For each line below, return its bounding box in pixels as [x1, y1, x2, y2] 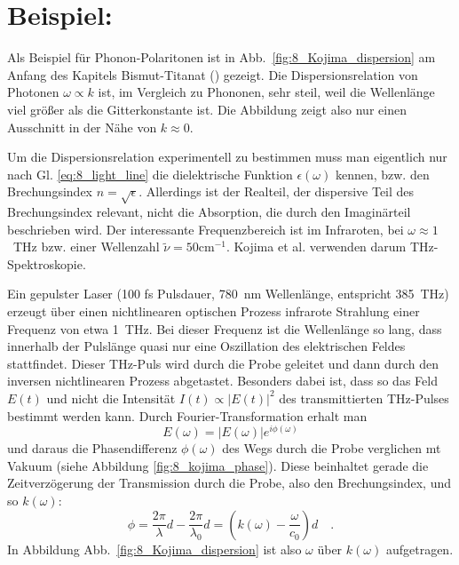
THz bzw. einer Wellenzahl [12, 237, 160, 256]
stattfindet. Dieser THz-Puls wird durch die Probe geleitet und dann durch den [7, 354, 439, 372]
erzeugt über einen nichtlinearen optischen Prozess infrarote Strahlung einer [7, 302, 420, 321]
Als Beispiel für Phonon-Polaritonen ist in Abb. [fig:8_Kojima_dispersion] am [7, 48, 436, 67]
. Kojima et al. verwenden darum [226, 237, 407, 256]
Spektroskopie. [7, 254, 86, 273]
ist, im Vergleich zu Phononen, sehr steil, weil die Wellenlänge [98, 83, 435, 101]
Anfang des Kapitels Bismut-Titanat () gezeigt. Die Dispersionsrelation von [7, 65, 418, 84]
